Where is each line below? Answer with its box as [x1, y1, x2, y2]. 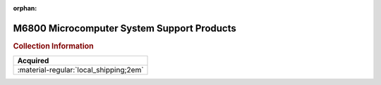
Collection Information [13, 41, 95, 51]
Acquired [17, 56, 49, 66]
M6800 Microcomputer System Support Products [13, 22, 236, 34]
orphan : [13, 4, 37, 12]
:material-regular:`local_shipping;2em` [17, 65, 144, 75]
